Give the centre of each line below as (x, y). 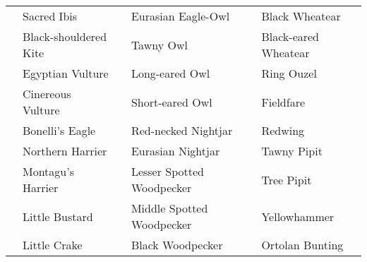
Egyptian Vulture (66, 73)
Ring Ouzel (289, 73)
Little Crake (53, 245)
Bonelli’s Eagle (59, 130)
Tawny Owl (159, 44)
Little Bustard (58, 216)
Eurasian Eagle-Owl (180, 16)
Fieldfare (283, 102)
